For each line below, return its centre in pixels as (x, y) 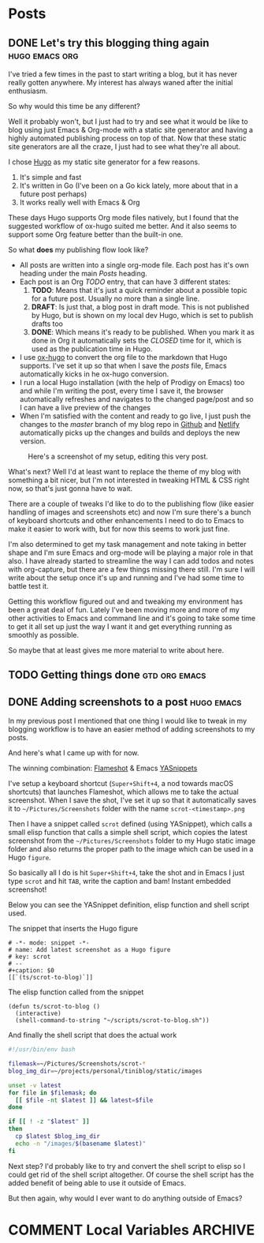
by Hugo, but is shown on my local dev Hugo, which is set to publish (142, 315)
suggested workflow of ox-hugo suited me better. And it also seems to (123, 226)
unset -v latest (35, 1085)
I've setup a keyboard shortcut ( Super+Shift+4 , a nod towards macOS (121, 784)
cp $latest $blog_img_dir (58, 1136)
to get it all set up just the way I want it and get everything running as (120, 627)
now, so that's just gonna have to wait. (70, 489)
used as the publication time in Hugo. (92, 349)
